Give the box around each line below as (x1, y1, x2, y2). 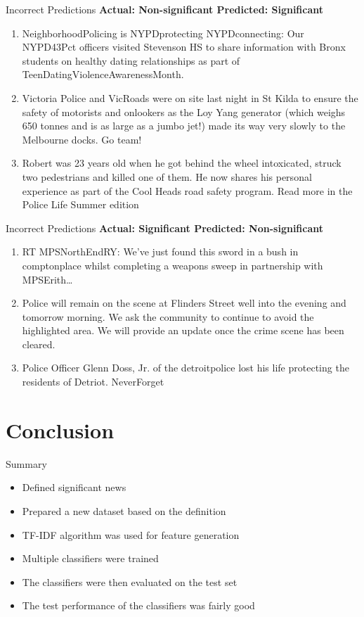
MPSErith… (22, 272, 73, 286)
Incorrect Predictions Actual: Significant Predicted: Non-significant (6, 220, 324, 235)
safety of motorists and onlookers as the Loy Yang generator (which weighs (22, 104, 346, 119)
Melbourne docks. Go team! (22, 132, 142, 146)
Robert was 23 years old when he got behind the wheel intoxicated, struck (22, 155, 342, 170)
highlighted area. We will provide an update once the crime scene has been (22, 323, 344, 338)
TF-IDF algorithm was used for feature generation (22, 527, 240, 542)
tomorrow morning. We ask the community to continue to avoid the (22, 309, 314, 324)
